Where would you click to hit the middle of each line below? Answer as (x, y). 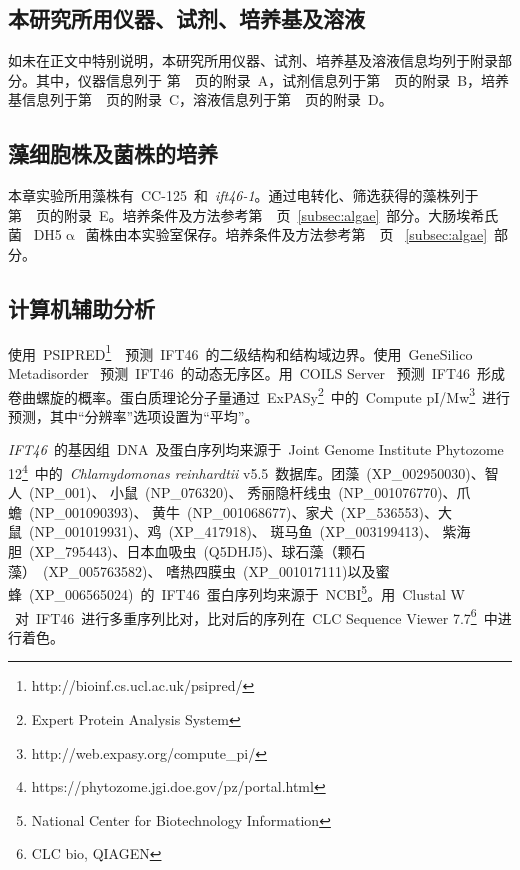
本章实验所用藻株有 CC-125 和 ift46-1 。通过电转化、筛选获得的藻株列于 (243, 195)
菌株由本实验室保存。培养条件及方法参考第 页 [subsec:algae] (286, 234)
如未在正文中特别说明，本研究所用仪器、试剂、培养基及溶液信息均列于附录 (253, 60)
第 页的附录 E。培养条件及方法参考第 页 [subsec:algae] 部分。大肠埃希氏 (253, 214)
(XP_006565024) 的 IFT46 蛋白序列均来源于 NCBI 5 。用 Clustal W (246, 592)
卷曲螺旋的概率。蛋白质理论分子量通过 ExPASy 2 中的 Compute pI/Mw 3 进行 (259, 395)
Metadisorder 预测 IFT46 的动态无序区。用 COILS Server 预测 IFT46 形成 (257, 373)
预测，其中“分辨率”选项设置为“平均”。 (133, 415)
